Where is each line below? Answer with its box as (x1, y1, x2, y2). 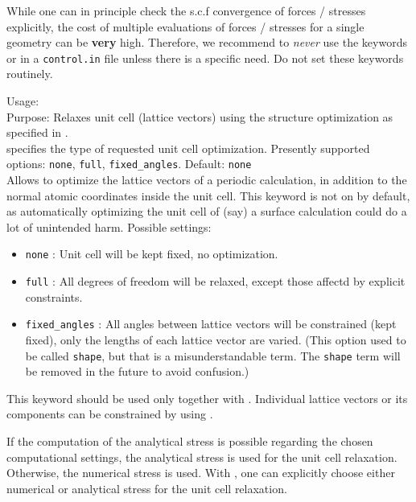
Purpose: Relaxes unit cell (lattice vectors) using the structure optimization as (6, 108, 393, 125)
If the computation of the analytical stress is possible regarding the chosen (6, 433, 373, 450)
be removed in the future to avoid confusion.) (25, 363, 249, 380)
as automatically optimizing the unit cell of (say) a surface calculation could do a (6, 203, 407, 220)
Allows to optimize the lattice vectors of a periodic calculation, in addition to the (6, 171, 407, 188)
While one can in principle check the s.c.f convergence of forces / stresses (6, 2, 366, 19)
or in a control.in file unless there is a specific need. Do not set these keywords (6, 49, 404, 66)
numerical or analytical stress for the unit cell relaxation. (6, 479, 287, 496)
